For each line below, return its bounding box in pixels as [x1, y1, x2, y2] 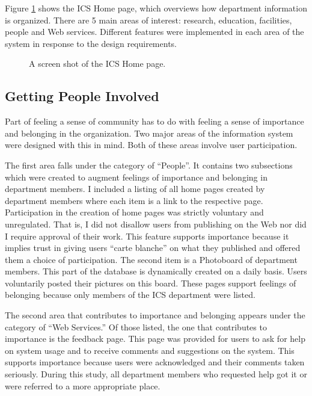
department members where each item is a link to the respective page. [5, 194, 263, 206]
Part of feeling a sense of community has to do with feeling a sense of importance [5, 115, 304, 128]
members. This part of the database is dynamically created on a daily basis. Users [5, 265, 307, 277]
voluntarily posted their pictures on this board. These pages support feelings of [5, 276, 296, 289]
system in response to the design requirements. [5, 37, 177, 49]
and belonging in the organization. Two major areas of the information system [5, 126, 293, 139]
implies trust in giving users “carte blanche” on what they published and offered [5, 241, 301, 254]
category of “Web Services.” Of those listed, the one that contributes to [5, 320, 267, 333]
